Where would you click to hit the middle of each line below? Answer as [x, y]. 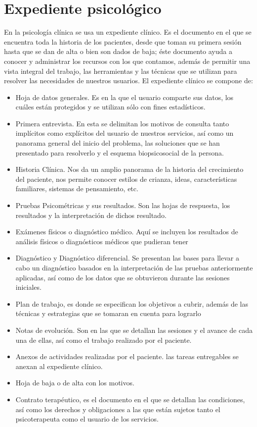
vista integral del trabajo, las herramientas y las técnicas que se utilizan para [121, 71]
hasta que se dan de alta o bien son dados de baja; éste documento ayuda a [118, 51]
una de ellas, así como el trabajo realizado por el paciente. [104, 340]
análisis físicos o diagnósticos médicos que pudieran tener [102, 241]
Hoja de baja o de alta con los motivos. [75, 383]
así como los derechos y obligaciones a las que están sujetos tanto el [118, 409]
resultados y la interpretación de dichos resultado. [91, 215]
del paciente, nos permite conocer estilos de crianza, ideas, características [126, 179]
